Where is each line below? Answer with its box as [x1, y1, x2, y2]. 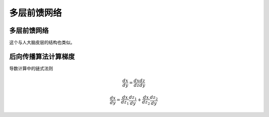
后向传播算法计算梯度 [9, 52, 75, 60]
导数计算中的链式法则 [9, 65, 53, 71]
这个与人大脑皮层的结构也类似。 [9, 40, 75, 46]
